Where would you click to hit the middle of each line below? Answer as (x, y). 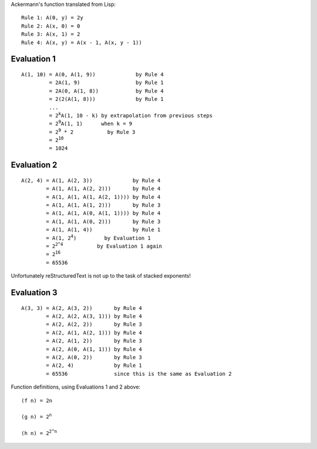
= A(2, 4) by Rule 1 (94, 366)
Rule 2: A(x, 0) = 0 (51, 26)
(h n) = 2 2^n (39, 433)
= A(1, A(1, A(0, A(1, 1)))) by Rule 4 (103, 213)
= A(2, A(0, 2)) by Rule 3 (94, 357)
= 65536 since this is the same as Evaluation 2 (139, 374)
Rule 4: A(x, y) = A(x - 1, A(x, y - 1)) (82, 42)
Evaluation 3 (34, 293)
